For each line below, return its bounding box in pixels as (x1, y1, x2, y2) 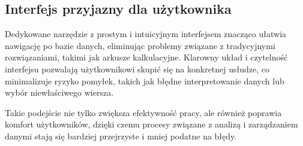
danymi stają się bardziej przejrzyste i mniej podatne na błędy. (5, 129, 237, 142)
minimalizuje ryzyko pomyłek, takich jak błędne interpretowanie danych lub (5, 74, 284, 87)
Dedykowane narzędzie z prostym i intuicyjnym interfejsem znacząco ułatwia (5, 28, 287, 40)
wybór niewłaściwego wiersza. (5, 86, 114, 99)
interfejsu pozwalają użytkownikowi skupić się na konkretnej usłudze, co (5, 62, 270, 75)
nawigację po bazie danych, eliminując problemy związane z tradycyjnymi (5, 39, 275, 51)
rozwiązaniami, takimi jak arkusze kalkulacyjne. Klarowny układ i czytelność (5, 51, 288, 63)
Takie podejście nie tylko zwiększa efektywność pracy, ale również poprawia (5, 106, 282, 118)
